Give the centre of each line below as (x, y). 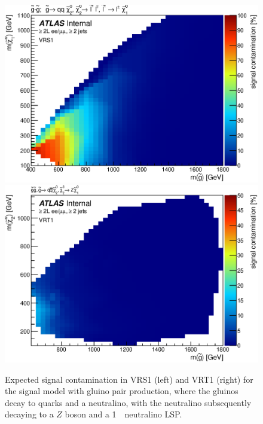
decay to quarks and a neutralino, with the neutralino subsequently (128, 402)
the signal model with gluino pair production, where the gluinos (122, 391)
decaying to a (29, 414)
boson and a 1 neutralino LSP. (123, 414)
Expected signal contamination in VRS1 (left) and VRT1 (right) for (129, 379)
